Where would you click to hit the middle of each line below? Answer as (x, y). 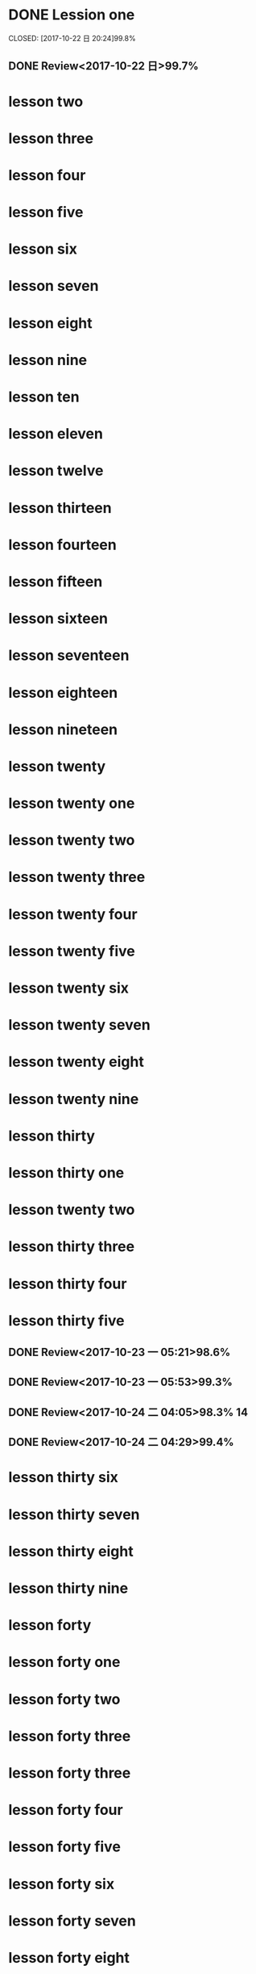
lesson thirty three (72, 1247)
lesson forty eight (69, 1957)
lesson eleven (56, 434)
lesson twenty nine (74, 1099)
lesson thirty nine (68, 1588)
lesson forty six (62, 1884)
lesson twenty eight (76, 1062)
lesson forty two (64, 1699)
